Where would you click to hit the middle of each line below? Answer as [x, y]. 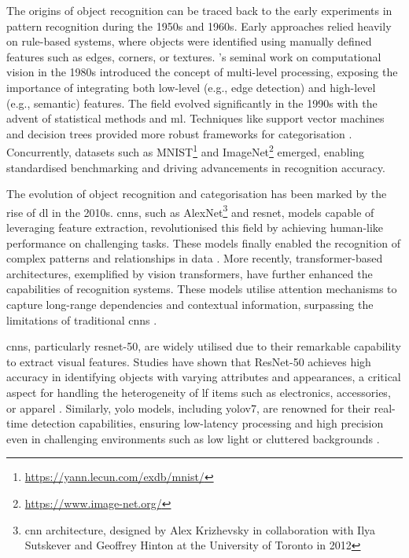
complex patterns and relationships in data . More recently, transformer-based [195, 258]
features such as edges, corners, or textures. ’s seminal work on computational [194, 56]
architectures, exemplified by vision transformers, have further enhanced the [190, 273]
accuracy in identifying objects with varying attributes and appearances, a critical [204, 377]
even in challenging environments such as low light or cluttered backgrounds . [193, 438]
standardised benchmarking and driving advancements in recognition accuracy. [196, 167]
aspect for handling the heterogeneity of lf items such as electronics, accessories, [199, 392]
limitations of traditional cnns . [82, 319]
